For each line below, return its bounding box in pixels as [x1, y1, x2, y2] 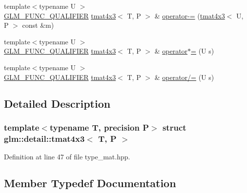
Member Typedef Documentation [4, 175, 176, 191]
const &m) [22, 20, 54, 30]
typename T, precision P [49, 121, 149, 133]
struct [162, 121, 186, 133]
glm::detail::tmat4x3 [4, 132, 85, 144]
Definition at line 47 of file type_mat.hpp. [4, 152, 130, 162]
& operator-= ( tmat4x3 [154, 10, 225, 20]
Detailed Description [4, 96, 111, 111]
